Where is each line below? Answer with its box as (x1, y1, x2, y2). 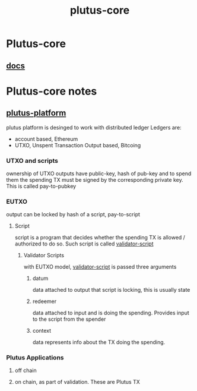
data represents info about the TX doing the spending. (32, 339, 166, 346)
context (32, 327, 52, 335)
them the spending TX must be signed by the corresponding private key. (6, 176, 183, 183)
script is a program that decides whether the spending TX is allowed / (14, 234, 186, 241)
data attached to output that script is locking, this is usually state (32, 286, 190, 294)
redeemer (32, 298, 57, 305)
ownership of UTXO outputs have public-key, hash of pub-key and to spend (6, 170, 192, 177)
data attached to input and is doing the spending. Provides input (32, 310, 190, 317)
